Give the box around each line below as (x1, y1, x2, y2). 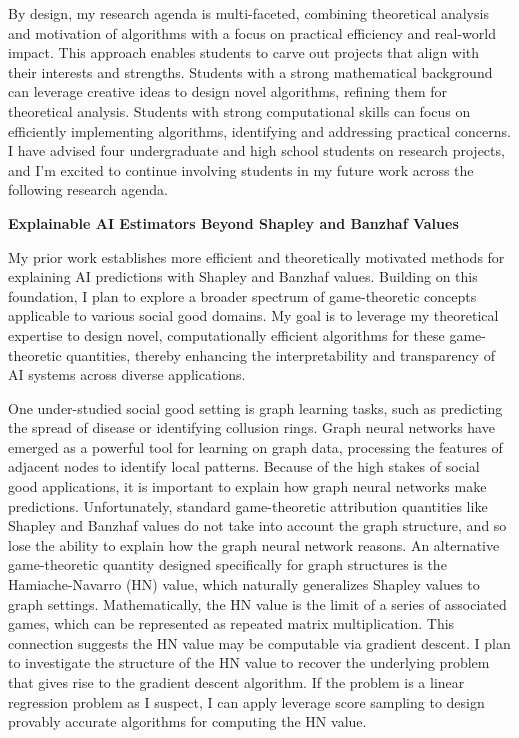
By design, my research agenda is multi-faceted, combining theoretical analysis (8, 3, 489, 23)
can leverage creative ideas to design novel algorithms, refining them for (8, 81, 448, 102)
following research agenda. (8, 179, 168, 200)
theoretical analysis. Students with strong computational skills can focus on (8, 100, 471, 121)
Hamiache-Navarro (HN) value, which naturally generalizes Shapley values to (8, 574, 480, 595)
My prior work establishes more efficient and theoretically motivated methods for (8, 246, 505, 267)
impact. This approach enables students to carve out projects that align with (8, 42, 480, 63)
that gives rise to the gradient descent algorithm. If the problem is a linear (8, 672, 465, 692)
